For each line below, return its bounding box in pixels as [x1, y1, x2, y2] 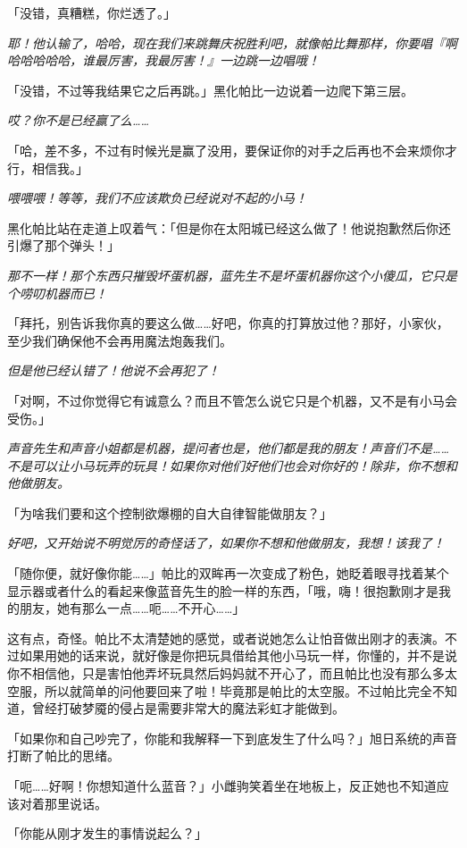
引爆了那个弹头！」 [7, 236, 120, 255]
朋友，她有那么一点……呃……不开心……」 [19, 599, 246, 617]
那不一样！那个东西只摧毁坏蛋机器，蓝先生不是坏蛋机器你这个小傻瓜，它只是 [7, 265, 457, 284]
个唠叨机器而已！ [7, 283, 107, 302]
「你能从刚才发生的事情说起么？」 [7, 824, 207, 843]
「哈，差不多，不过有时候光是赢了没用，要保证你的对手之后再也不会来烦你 [7, 140, 445, 159]
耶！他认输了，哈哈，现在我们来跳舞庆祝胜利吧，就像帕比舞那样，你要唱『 [7, 33, 445, 52]
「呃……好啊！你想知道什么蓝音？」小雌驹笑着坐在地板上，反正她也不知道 [7, 777, 437, 794]
